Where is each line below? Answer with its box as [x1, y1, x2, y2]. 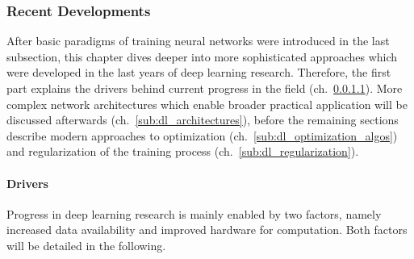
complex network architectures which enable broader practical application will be [6, 95, 408, 112]
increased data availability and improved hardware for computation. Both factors [6, 221, 408, 238]
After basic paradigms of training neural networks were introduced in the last [6, 32, 390, 49]
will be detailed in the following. [6, 236, 166, 253]
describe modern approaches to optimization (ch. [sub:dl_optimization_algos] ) [6, 127, 398, 144]
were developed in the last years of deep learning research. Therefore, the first [6, 64, 391, 81]
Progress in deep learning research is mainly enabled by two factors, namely [6, 205, 382, 222]
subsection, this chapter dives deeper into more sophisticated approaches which [6, 48, 398, 65]
